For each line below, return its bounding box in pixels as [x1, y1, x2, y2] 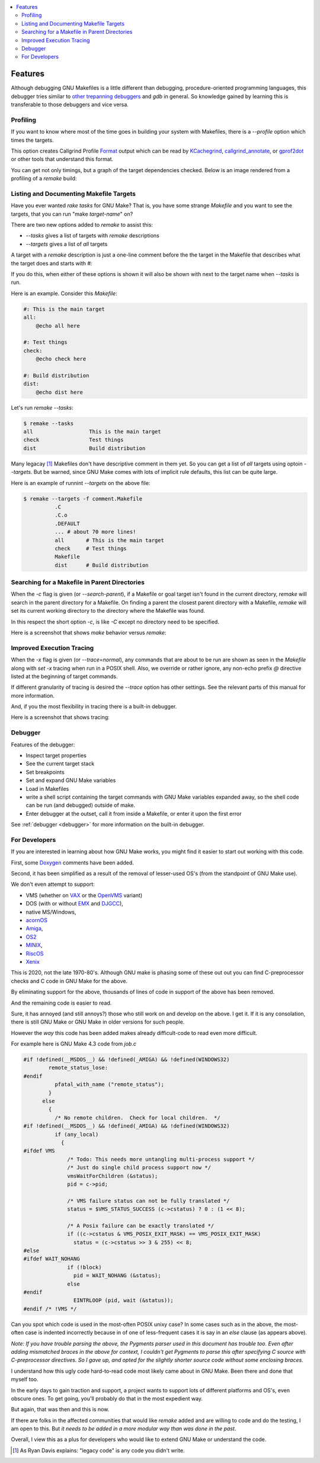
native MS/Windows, [25, 908, 76, 916]
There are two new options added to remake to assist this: [11, 221, 153, 229]
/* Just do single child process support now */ [67, 1164, 212, 1171]
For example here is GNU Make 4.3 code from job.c [11, 1040, 136, 1047]
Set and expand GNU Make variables [25, 777, 116, 784]
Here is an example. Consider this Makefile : [11, 290, 118, 297]
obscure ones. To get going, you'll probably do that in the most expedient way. [11, 1395, 203, 1402]
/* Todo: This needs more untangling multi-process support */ [67, 1155, 255, 1163]
